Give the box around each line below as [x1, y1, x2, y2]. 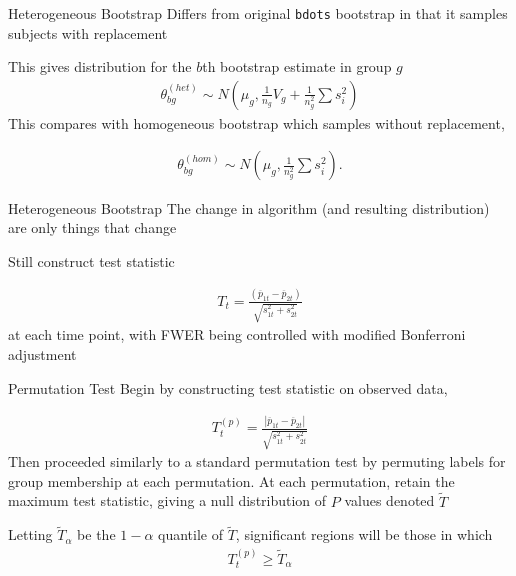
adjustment [8, 343, 77, 364]
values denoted [344, 490, 435, 511]
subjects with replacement [8, 22, 168, 43]
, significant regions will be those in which [235, 524, 493, 545]
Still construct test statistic [8, 250, 175, 271]
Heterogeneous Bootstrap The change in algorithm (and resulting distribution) [8, 197, 490, 218]
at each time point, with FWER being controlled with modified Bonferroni [8, 324, 466, 345]
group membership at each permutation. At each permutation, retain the [8, 470, 455, 491]
